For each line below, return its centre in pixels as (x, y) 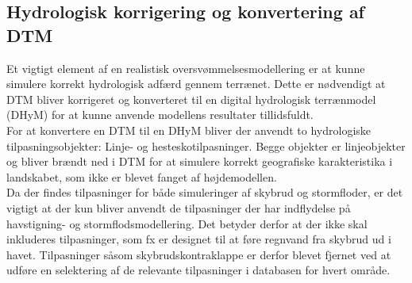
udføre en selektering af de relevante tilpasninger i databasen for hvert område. (198, 270)
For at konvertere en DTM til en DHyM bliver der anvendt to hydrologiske (189, 130)
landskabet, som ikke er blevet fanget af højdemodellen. (142, 176)
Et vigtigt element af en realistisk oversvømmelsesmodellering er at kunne (186, 68)
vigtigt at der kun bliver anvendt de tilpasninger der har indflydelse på (179, 207)
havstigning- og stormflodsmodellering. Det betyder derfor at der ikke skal (187, 223)
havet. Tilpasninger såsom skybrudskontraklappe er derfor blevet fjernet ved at (199, 254)
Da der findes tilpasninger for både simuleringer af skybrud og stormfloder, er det (205, 192)
